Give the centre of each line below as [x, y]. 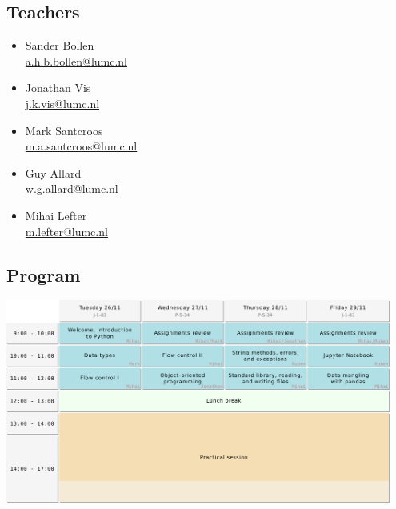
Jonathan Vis [58, 88]
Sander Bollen [60, 45]
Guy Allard [53, 172]
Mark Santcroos [64, 130]
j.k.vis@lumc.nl [62, 103]
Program [44, 274]
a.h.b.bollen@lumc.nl [76, 60]
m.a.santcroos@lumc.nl [81, 146]
